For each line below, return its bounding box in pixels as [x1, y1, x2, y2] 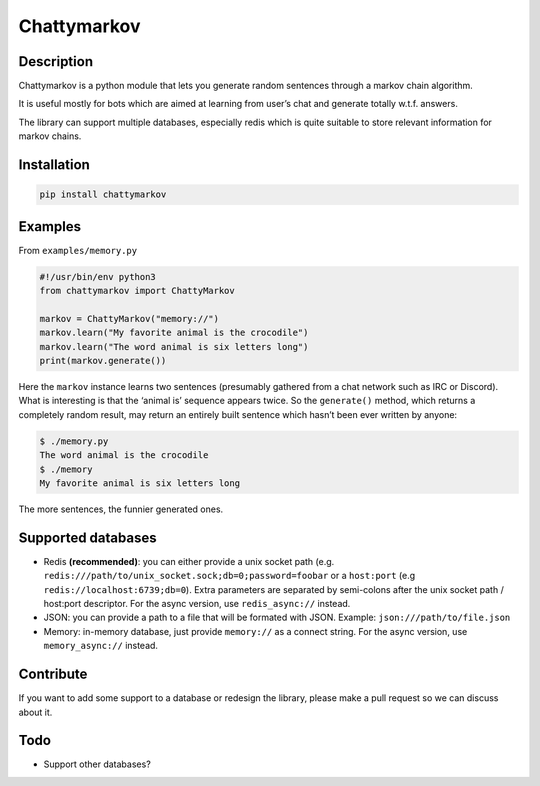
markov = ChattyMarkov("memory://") [39, 313, 220, 324]
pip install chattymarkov [39, 189, 167, 200]
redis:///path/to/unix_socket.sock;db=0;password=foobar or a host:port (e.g [43, 570, 416, 582]
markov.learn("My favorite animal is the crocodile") [39, 327, 309, 339]
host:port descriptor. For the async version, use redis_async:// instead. [43, 598, 351, 610]
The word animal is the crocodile [39, 450, 209, 461]
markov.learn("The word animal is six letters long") [39, 341, 309, 352]
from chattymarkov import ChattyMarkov [39, 285, 235, 297]
